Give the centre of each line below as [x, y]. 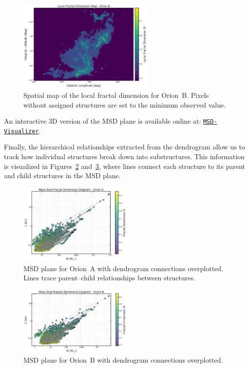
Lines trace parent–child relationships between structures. [109, 278]
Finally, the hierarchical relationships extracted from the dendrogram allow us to [125, 147]
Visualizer [21, 131]
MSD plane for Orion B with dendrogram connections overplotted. [123, 360]
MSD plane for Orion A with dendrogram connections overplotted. [124, 268]
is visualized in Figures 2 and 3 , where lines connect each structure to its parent [124, 166]
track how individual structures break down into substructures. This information [124, 156]
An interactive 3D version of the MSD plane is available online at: [103, 121]
